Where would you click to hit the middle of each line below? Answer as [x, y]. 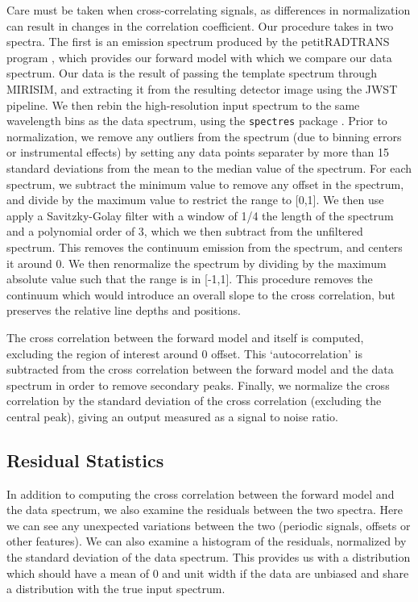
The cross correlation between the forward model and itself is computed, [185, 337]
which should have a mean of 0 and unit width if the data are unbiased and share [208, 573]
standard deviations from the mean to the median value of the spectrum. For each [209, 168]
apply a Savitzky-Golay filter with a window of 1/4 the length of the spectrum [200, 215]
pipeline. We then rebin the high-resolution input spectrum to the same [183, 105]
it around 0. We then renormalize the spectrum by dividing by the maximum [197, 263]
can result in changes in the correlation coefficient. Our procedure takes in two [200, 25]
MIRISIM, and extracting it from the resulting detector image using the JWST [202, 88]
